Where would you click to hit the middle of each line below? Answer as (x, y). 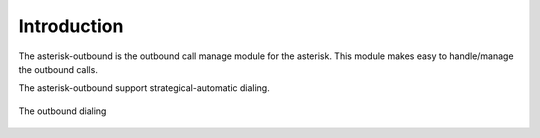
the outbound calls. (58, 69)
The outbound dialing (62, 111)
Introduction (71, 26)
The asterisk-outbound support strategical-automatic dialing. (144, 88)
